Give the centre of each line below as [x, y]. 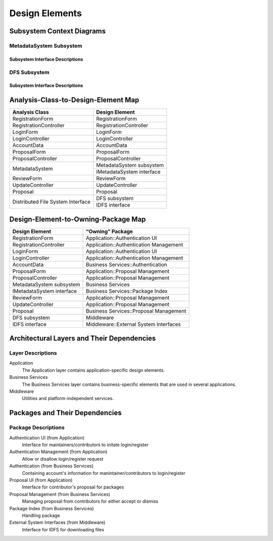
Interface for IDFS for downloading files [63, 529]
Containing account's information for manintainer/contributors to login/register [104, 473]
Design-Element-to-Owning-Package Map [78, 219]
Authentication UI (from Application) [47, 437]
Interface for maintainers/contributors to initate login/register [85, 445]
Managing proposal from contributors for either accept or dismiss [90, 501]
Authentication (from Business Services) [51, 466]
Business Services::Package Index [127, 291]
